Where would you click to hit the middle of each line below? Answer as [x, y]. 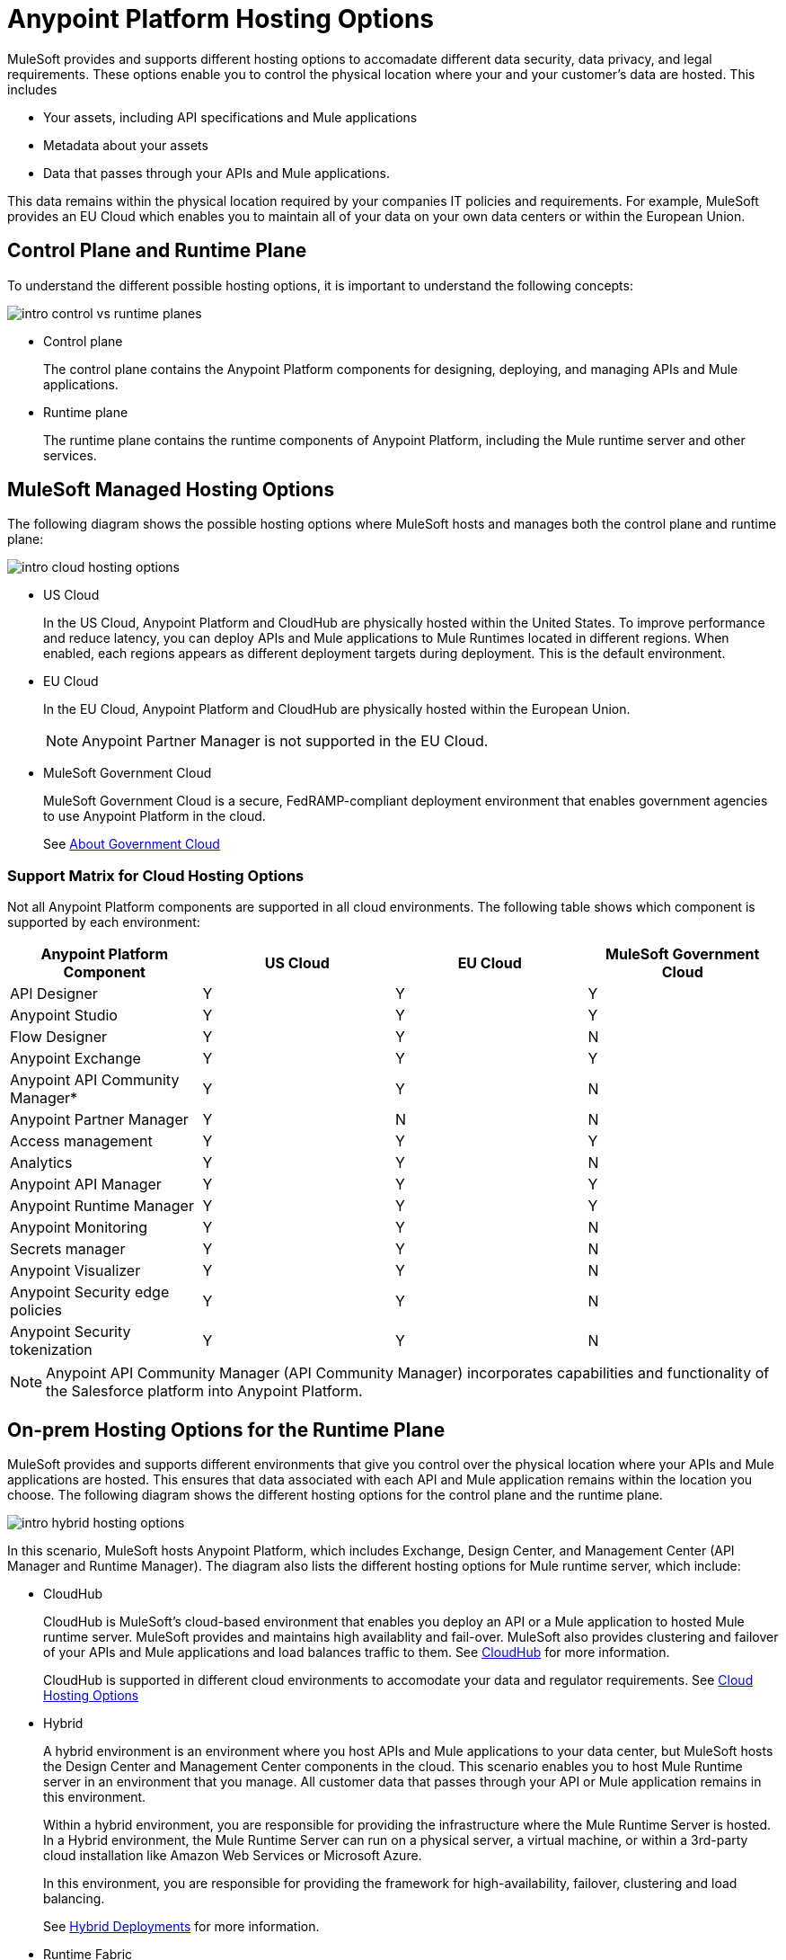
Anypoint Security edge [90, 1292]
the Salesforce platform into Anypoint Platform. [204, 1391]
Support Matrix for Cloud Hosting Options [156, 875]
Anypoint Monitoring [79, 1228]
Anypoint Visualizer [75, 1271]
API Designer [54, 994]
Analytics [41, 1163]
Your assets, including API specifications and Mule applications [230, 117]
